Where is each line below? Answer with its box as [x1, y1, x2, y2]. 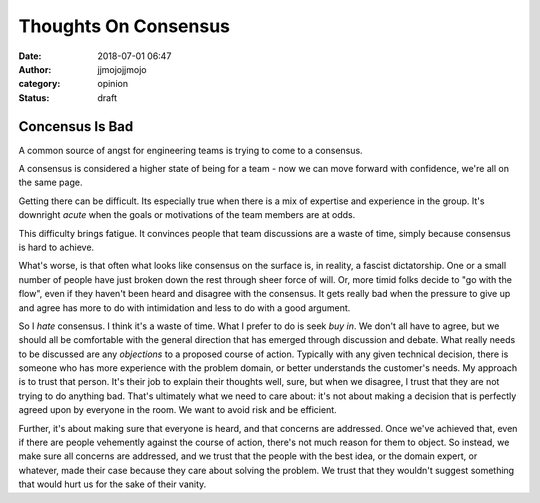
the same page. [18, 176, 83, 189]
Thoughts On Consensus [18, 15, 230, 37]
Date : [18, 50, 42, 62]
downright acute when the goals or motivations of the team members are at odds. [18, 209, 356, 221]
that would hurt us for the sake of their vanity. [18, 478, 207, 490]
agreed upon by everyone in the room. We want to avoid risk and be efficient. [18, 404, 337, 416]
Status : [18, 91, 50, 104]
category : [18, 78, 61, 90]
